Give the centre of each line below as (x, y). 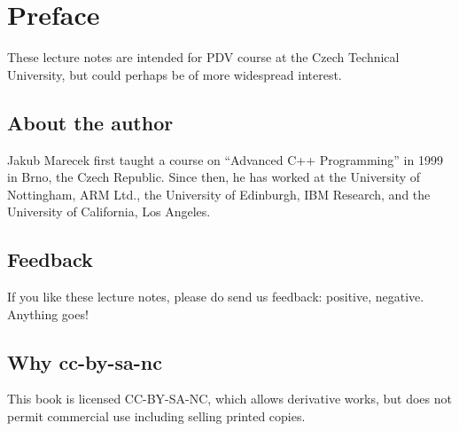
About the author (90, 122)
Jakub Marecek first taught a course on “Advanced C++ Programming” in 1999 (225, 159)
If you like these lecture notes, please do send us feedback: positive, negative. (216, 297)
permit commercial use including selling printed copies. (156, 416)
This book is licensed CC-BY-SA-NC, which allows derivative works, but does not (229, 399)
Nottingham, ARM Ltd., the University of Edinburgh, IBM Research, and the (219, 194)
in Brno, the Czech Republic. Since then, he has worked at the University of (214, 177)
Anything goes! (48, 313)
